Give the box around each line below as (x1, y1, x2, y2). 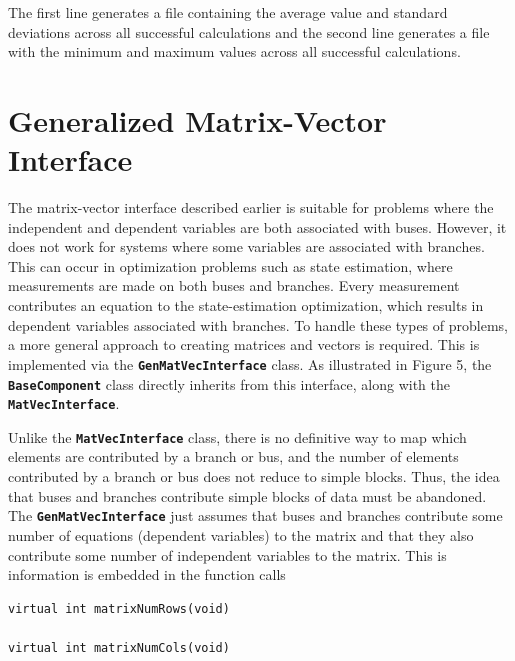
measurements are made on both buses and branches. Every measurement (8, 275, 460, 296)
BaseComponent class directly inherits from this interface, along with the (8, 373, 450, 394)
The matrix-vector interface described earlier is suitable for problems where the (8, 197, 494, 218)
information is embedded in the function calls (8, 564, 286, 585)
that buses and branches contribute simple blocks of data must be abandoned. (8, 485, 487, 506)
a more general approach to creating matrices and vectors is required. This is (8, 334, 480, 355)
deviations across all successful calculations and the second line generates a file (8, 21, 490, 42)
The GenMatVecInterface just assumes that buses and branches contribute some (8, 505, 503, 526)
